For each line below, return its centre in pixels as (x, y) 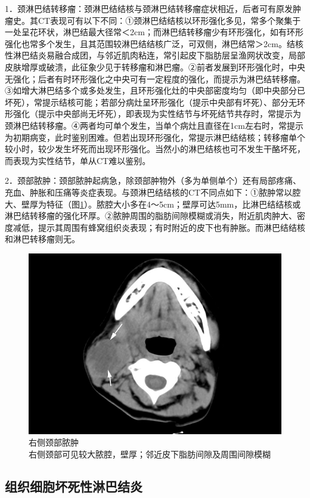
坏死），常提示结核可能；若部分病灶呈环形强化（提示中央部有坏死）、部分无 (151, 102)
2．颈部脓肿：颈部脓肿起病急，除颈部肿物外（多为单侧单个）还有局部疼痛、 (153, 180)
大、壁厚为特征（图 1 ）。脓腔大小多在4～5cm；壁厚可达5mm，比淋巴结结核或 (153, 204)
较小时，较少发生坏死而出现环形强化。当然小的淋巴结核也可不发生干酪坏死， (155, 149)
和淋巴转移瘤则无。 (42, 239)
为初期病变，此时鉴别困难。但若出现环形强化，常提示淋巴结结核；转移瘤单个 (155, 137)
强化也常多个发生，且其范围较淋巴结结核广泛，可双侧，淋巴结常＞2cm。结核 (154, 43)
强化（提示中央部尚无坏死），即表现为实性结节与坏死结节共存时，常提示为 (157, 114)
